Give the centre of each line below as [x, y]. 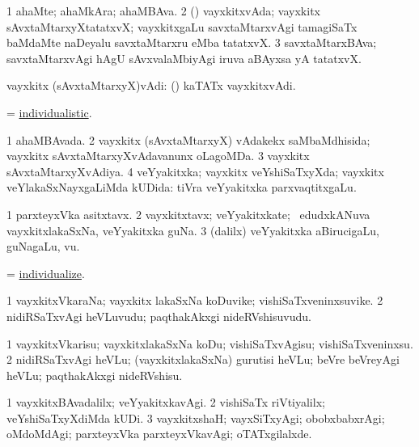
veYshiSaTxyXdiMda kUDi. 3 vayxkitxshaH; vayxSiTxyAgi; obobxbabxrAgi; [196, 417]
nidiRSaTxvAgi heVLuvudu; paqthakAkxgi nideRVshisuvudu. [159, 316]
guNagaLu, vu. [43, 246]
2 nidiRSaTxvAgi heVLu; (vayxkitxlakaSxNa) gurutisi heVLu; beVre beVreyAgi [203, 359]
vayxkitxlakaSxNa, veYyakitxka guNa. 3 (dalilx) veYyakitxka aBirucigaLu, [193, 230]
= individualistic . [49, 112]
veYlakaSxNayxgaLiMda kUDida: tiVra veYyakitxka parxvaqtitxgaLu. [182, 187]
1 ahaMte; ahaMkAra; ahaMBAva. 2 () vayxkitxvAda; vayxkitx [163, 11]
